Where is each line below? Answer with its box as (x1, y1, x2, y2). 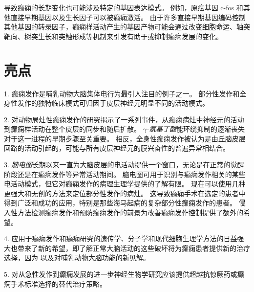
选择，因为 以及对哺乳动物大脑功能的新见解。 (4, 252, 150, 263)
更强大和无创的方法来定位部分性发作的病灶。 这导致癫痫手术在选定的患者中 (4, 188, 246, 198)
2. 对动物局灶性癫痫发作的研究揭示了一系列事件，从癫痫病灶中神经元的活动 (4, 114, 244, 124)
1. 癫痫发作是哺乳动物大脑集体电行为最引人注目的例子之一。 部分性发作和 (4, 88, 240, 98)
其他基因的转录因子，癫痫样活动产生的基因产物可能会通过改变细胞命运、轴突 (4, 22, 250, 32)
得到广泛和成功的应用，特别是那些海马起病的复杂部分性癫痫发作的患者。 (4, 198, 236, 208)
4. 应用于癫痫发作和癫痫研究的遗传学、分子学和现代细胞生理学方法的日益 (4, 233, 237, 244)
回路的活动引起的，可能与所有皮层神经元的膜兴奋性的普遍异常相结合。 (4, 143, 230, 153)
